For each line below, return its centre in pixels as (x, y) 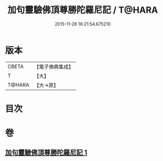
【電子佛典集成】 (54, 67)
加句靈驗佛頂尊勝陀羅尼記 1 (46, 153)
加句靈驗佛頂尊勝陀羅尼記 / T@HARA (83, 10)
